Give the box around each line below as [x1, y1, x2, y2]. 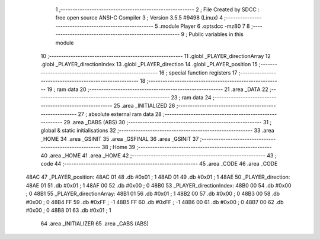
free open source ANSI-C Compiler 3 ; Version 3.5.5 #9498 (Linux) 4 [55, 14, 223, 21]
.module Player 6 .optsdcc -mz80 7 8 [159, 22, 250, 30]
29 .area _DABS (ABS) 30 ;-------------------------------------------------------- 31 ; [63, 119, 272, 126]
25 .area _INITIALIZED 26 [113, 102, 175, 109]
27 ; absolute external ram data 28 [78, 110, 162, 118]
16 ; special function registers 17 [159, 69, 238, 76]
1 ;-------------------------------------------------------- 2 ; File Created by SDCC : [55, 6, 260, 13]
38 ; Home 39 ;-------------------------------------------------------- [101, 144, 272, 151]
